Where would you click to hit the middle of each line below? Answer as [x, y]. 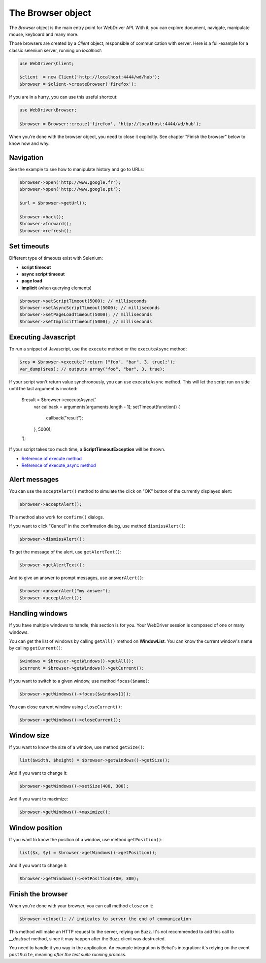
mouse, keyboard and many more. [44, 34]
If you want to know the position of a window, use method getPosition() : [86, 839]
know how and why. [29, 143]
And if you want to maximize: [39, 799]
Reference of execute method [52, 458]
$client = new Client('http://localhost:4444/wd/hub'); [90, 77]
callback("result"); [65, 418]
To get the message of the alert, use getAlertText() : [65, 552]
